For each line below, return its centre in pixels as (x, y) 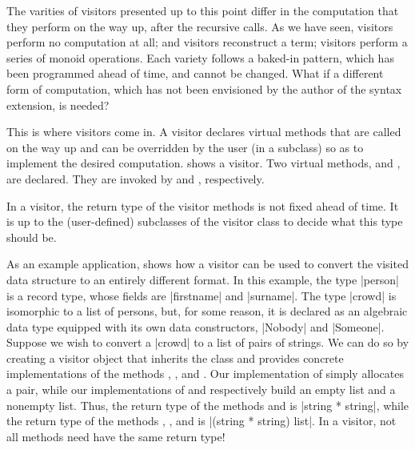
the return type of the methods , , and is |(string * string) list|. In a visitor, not (202, 421)
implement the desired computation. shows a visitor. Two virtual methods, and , (204, 163)
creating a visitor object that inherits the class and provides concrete (175, 358)
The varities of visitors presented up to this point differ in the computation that (203, 10)
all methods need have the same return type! (116, 436)
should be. (32, 237)
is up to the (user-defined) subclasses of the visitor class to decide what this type (205, 221)
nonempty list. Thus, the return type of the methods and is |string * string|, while (208, 405)
